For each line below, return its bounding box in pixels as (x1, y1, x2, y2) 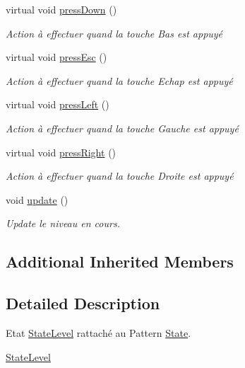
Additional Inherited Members (6, 251, 234, 272)
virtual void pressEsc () (6, 50, 107, 64)
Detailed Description (6, 292, 160, 314)
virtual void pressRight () (6, 144, 116, 159)
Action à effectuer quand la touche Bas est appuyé (6, 25, 223, 40)
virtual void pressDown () (6, 2, 117, 16)
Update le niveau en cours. (6, 216, 120, 231)
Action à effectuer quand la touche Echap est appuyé (6, 73, 233, 88)
